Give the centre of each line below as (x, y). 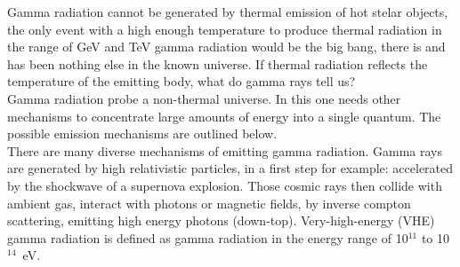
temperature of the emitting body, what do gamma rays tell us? (182, 81)
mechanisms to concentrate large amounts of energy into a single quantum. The (224, 116)
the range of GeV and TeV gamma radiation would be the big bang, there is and (226, 47)
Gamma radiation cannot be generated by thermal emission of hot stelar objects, (228, 12)
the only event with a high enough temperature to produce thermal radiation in (225, 29)
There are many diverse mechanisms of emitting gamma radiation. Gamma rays (225, 150)
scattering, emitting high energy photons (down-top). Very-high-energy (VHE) (221, 220)
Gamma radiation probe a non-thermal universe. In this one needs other (204, 98)
